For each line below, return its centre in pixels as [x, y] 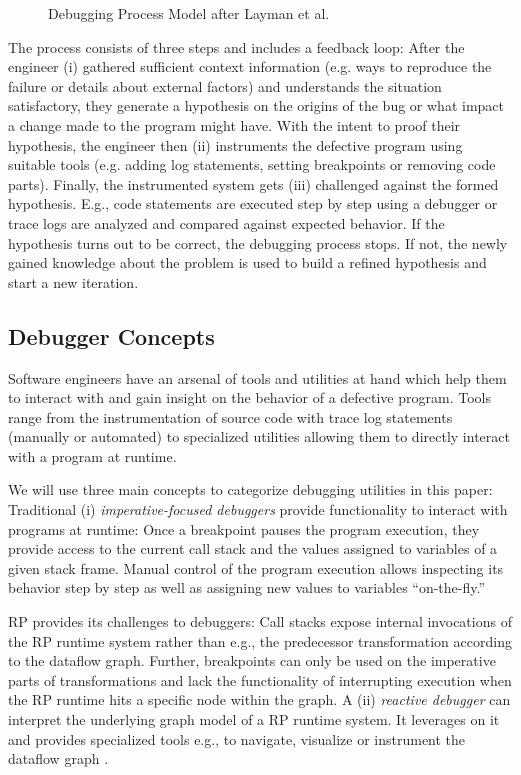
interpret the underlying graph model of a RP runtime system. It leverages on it [254, 719]
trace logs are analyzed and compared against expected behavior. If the [226, 222]
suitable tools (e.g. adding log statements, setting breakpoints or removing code [252, 164]
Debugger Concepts [111, 335]
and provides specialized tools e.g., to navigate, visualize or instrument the [237, 738]
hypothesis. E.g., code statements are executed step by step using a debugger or [253, 203]
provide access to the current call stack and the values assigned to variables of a [253, 548]
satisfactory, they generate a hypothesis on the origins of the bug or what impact [256, 105]
